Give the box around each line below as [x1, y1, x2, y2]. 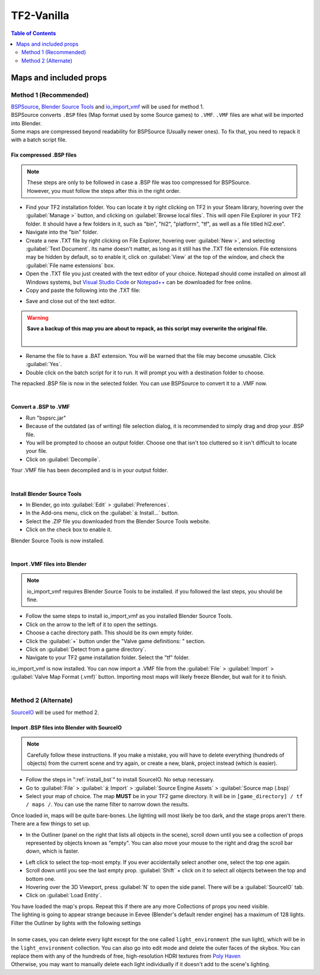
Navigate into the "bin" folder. [25, 228, 98, 236]
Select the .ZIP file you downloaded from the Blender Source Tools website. [25, 517, 210, 525]
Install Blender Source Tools [11, 490, 82, 497]
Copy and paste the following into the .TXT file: [25, 287, 140, 294]
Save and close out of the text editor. [25, 297, 116, 305]
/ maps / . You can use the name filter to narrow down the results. [25, 801, 190, 808]
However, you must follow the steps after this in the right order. [27, 187, 181, 194]
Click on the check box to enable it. [25, 526, 112, 533]
